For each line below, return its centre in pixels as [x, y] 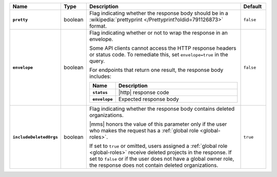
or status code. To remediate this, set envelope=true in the [159, 55]
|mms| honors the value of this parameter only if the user [158, 124]
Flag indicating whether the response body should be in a [159, 13]
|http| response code [144, 92]
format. [98, 26]
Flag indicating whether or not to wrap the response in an [158, 33]
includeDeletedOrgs [35, 137]
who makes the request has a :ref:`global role [144, 131]
